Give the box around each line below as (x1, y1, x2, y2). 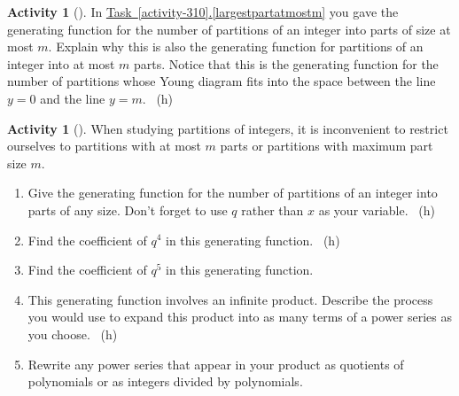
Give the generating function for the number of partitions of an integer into (27, 183, 438, 202)
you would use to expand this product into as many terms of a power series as (27, 307, 453, 326)
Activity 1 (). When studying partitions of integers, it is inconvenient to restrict (7, 119, 448, 137)
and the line (40, 89, 105, 107)
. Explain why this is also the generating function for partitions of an (48, 37, 424, 56)
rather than (241, 200, 304, 219)
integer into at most (7, 54, 115, 73)
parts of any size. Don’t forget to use (27, 200, 228, 219)
